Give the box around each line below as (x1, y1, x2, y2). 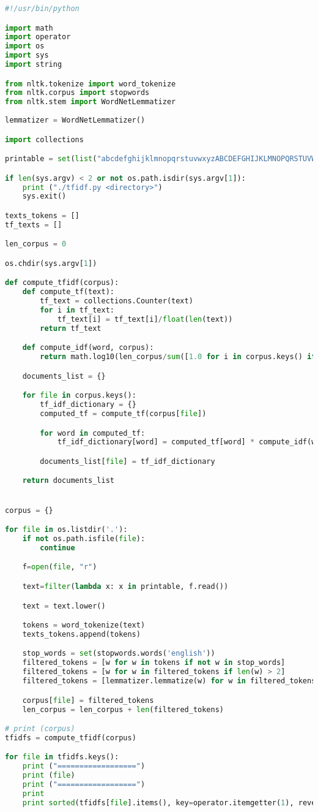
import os (5, 42, 45, 51)
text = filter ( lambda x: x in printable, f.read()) (22, 582, 229, 591)
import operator (5, 32, 71, 42)
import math (5, 23, 53, 32)
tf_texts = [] (5, 220, 62, 229)
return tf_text (40, 324, 102, 333)
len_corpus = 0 (5, 240, 67, 249)
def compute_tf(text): (22, 287, 114, 297)
